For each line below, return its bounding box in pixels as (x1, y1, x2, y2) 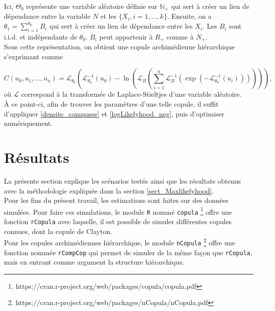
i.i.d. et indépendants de (4, 31, 77, 41)
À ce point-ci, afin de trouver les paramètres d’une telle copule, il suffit (4, 99, 219, 109)
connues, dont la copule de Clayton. (4, 226, 112, 236)
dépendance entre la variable (4, 11, 91, 21)
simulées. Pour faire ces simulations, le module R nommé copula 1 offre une (4, 205, 232, 217)
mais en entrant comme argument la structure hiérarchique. (4, 257, 184, 267)
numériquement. (4, 118, 53, 128)
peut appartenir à (99, 31, 153, 41)
